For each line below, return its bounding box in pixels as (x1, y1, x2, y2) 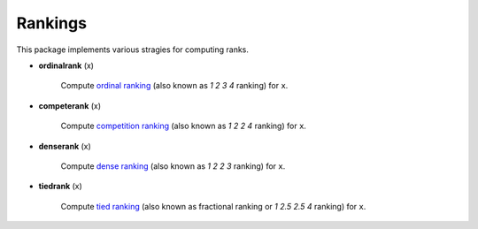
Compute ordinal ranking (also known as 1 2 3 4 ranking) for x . (60, 80, 289, 91)
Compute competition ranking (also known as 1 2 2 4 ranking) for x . (60, 120, 307, 132)
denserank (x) (38, 141, 92, 151)
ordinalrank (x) (38, 60, 95, 71)
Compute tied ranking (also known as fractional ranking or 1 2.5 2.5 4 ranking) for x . (60, 201, 366, 211)
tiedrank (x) (38, 181, 83, 192)
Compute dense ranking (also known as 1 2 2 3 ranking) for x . (60, 160, 286, 172)
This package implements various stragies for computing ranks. (16, 44, 250, 55)
